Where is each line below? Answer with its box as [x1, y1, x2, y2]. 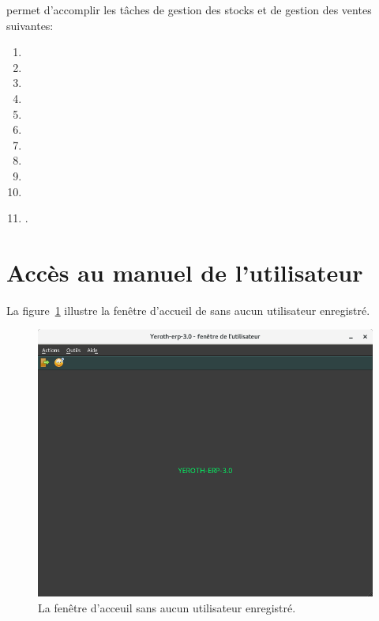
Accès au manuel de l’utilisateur [6, 256, 363, 288]
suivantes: [6, 17, 54, 33]
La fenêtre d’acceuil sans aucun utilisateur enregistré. [38, 599, 296, 615]
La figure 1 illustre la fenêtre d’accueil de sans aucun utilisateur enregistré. [6, 301, 370, 318]
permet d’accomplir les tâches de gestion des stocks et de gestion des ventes [6, 2, 372, 17]
